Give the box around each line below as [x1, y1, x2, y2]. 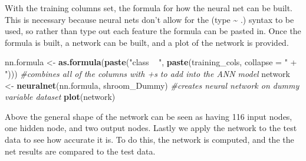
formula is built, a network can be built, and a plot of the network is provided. [5, 36, 289, 48]
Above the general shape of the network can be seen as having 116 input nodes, [5, 110, 292, 122]
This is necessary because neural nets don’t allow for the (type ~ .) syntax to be [5, 13, 294, 25]
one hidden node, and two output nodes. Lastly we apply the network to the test [5, 122, 297, 134]
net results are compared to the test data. [5, 145, 156, 157]
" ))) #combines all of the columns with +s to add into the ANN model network [5, 67, 290, 79]
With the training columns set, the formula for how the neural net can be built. [5, 2, 293, 14]
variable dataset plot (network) [5, 90, 116, 103]
